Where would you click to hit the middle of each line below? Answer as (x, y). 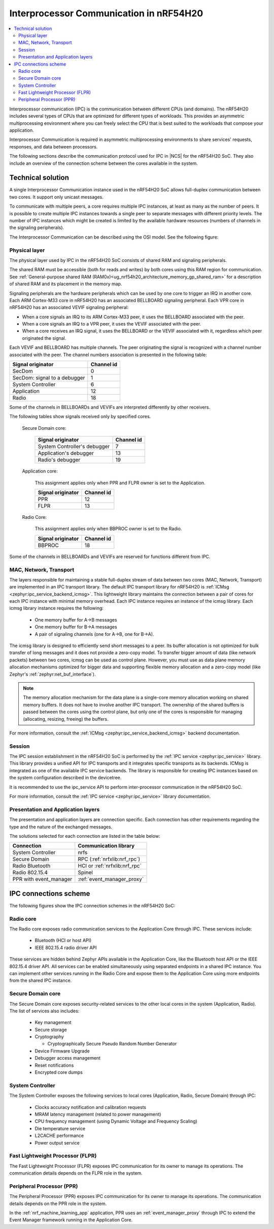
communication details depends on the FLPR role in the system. (76, 1173)
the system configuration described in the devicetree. (65, 778)
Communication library (106, 846)
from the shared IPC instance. (41, 981)
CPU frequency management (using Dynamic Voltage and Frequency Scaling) (116, 1121)
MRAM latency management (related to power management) (98, 1114)
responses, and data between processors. (54, 147)
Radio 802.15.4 (30, 872)
